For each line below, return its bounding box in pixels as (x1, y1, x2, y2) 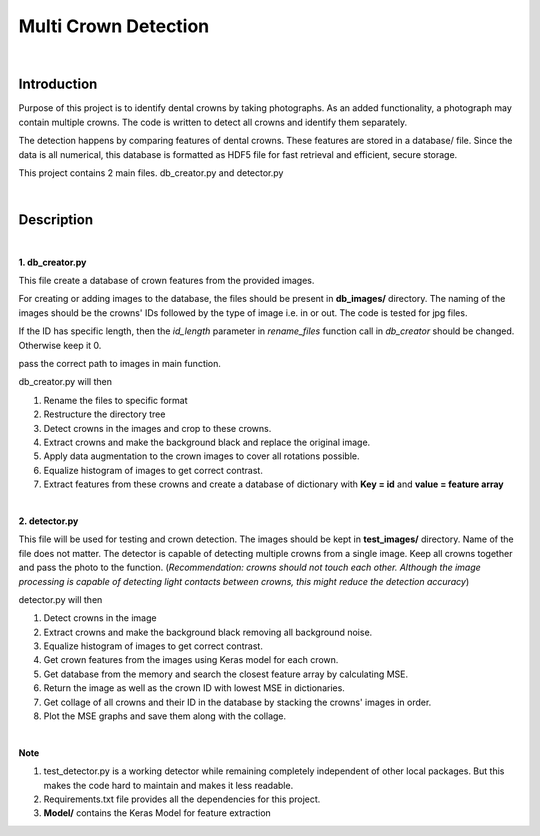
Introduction (18, 76, 98, 93)
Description (18, 211, 94, 229)
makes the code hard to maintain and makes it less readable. (43, 779, 294, 791)
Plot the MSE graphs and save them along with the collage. (43, 710, 287, 722)
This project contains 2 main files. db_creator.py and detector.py (18, 167, 284, 179)
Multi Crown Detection (18, 15, 210, 37)
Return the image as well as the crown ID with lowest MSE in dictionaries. (43, 682, 345, 694)
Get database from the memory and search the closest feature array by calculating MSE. (43, 668, 409, 680)
